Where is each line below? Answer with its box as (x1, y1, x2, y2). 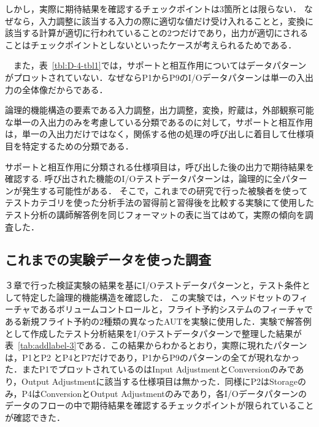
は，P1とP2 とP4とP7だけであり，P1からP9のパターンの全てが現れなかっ (5, 350, 300, 363)
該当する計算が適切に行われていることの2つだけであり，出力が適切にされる (5, 26, 309, 39)
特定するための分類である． (21, 139, 134, 152)
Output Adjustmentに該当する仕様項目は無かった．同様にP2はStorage (21, 375, 298, 388)
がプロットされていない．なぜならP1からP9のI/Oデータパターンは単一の (5, 70, 296, 83)
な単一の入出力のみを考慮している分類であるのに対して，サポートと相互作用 (5, 115, 313, 128)
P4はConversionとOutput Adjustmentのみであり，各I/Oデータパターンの (21, 387, 307, 399)
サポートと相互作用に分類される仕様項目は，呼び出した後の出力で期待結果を (5, 160, 314, 173)
